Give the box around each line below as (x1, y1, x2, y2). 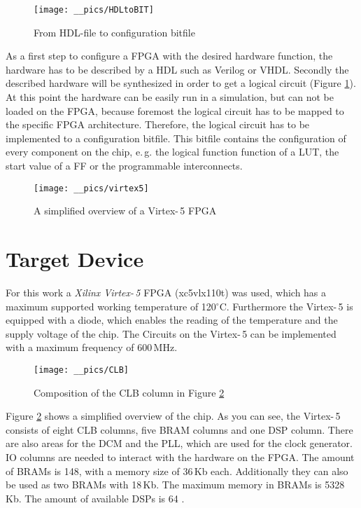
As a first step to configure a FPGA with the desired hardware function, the (6, 48, 333, 63)
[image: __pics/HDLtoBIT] (34, 5, 154, 15)
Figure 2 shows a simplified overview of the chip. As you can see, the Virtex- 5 (6, 409, 341, 423)
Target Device (6, 245, 144, 273)
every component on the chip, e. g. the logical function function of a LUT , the (6, 144, 339, 159)
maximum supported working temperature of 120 (6, 298, 216, 313)
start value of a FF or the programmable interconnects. (6, 158, 243, 172)
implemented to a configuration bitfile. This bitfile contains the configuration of (6, 130, 346, 145)
